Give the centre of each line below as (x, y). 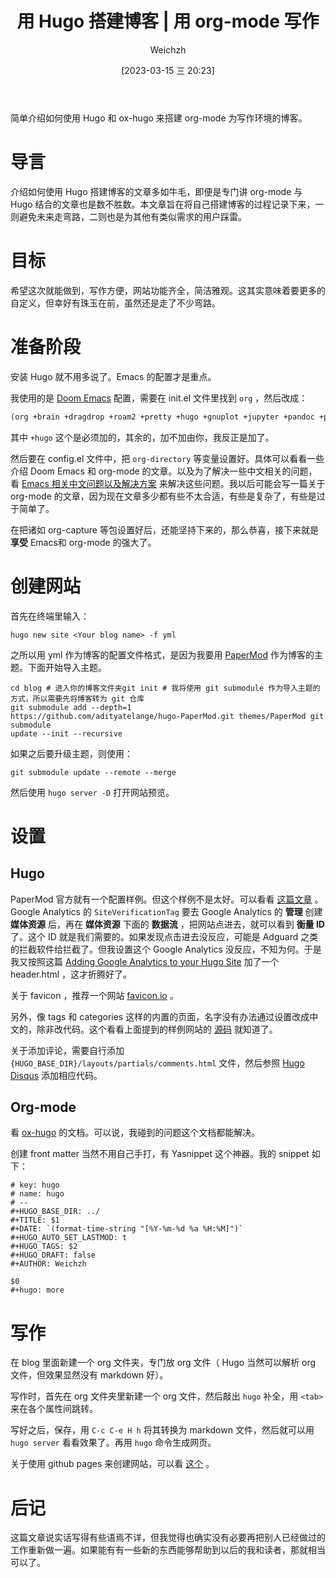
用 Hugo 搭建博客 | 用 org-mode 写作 (168, 21)
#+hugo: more (37, 1290)
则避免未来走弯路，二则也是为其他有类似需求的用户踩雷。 (128, 216)
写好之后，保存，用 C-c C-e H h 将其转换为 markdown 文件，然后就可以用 (162, 1430)
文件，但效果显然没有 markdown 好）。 (89, 1375)
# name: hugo (37, 1194)
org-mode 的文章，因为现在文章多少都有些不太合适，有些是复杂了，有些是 (163, 496)
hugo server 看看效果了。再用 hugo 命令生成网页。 (113, 1443)
